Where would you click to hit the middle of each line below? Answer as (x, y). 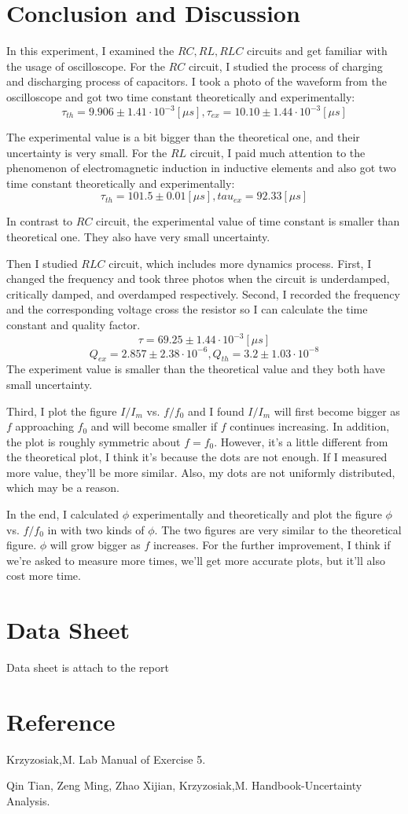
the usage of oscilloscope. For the (86, 66)
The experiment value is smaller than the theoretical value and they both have (196, 369)
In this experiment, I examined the (90, 51)
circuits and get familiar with (317, 51)
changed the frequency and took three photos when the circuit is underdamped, (198, 279)
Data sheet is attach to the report (88, 667)
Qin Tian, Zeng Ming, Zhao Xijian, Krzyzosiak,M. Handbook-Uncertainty (184, 785)
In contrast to (40, 221)
